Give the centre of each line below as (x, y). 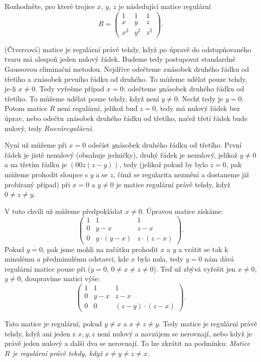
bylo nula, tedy (160, 259)
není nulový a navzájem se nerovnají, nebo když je (175, 333)
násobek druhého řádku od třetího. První (179, 145)
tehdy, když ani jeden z (40, 333)
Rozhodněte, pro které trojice (50, 6)
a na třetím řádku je (36, 164)
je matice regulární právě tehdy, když (173, 184)
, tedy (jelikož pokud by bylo (164, 164)
